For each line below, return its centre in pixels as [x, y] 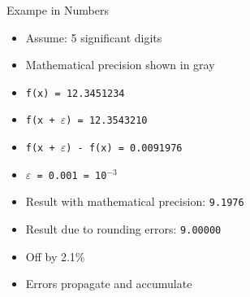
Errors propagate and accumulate [109, 284]
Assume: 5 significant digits [94, 37]
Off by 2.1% [55, 256]
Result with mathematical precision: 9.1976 [135, 201]
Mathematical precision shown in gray [120, 65]
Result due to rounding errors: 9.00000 [123, 229]
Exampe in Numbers [58, 10]
